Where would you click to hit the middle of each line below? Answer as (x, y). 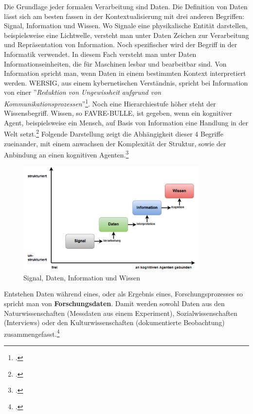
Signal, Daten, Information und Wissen (82, 277)
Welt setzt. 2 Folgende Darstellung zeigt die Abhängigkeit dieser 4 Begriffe (114, 133)
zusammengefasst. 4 (32, 333)
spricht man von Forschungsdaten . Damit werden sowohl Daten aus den (114, 303)
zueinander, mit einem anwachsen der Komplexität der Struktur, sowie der (115, 143)
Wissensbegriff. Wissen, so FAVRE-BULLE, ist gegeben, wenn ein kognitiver (118, 113)
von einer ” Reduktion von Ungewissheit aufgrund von (83, 92)
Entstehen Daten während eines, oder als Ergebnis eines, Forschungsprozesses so (124, 294)
